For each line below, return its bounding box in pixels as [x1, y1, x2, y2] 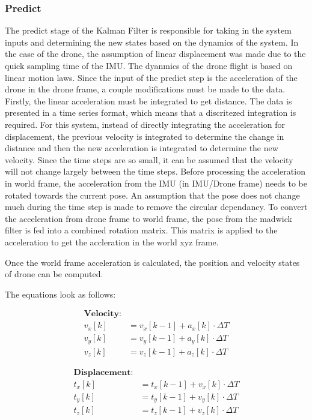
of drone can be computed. [5, 268, 103, 280]
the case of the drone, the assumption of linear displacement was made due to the [5, 47, 306, 60]
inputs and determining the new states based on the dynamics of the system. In [5, 35, 299, 48]
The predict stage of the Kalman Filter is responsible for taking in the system [5, 24, 292, 37]
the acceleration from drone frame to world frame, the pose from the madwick [5, 212, 292, 224]
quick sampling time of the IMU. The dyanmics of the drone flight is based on [5, 59, 293, 71]
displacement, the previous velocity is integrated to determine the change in [5, 130, 284, 142]
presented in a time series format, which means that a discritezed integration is [5, 106, 296, 119]
